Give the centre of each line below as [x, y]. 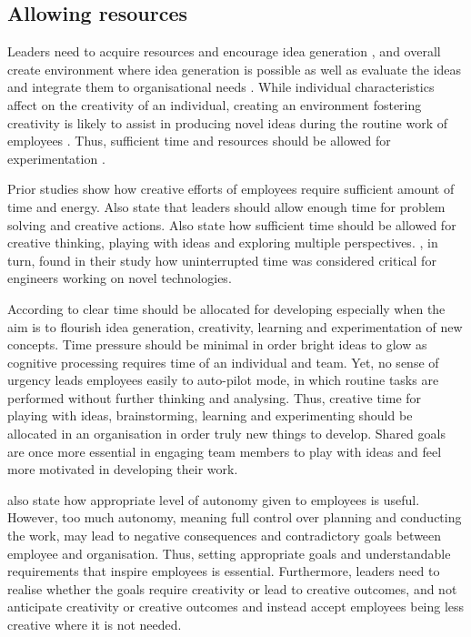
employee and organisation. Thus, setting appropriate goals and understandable [229, 553]
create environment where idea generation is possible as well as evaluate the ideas [235, 69]
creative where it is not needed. [95, 625]
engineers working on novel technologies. [120, 278]
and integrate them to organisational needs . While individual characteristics [221, 87]
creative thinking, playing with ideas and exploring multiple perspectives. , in [223, 243]
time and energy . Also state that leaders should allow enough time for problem [226, 206]
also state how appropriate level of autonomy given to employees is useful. [214, 499]
